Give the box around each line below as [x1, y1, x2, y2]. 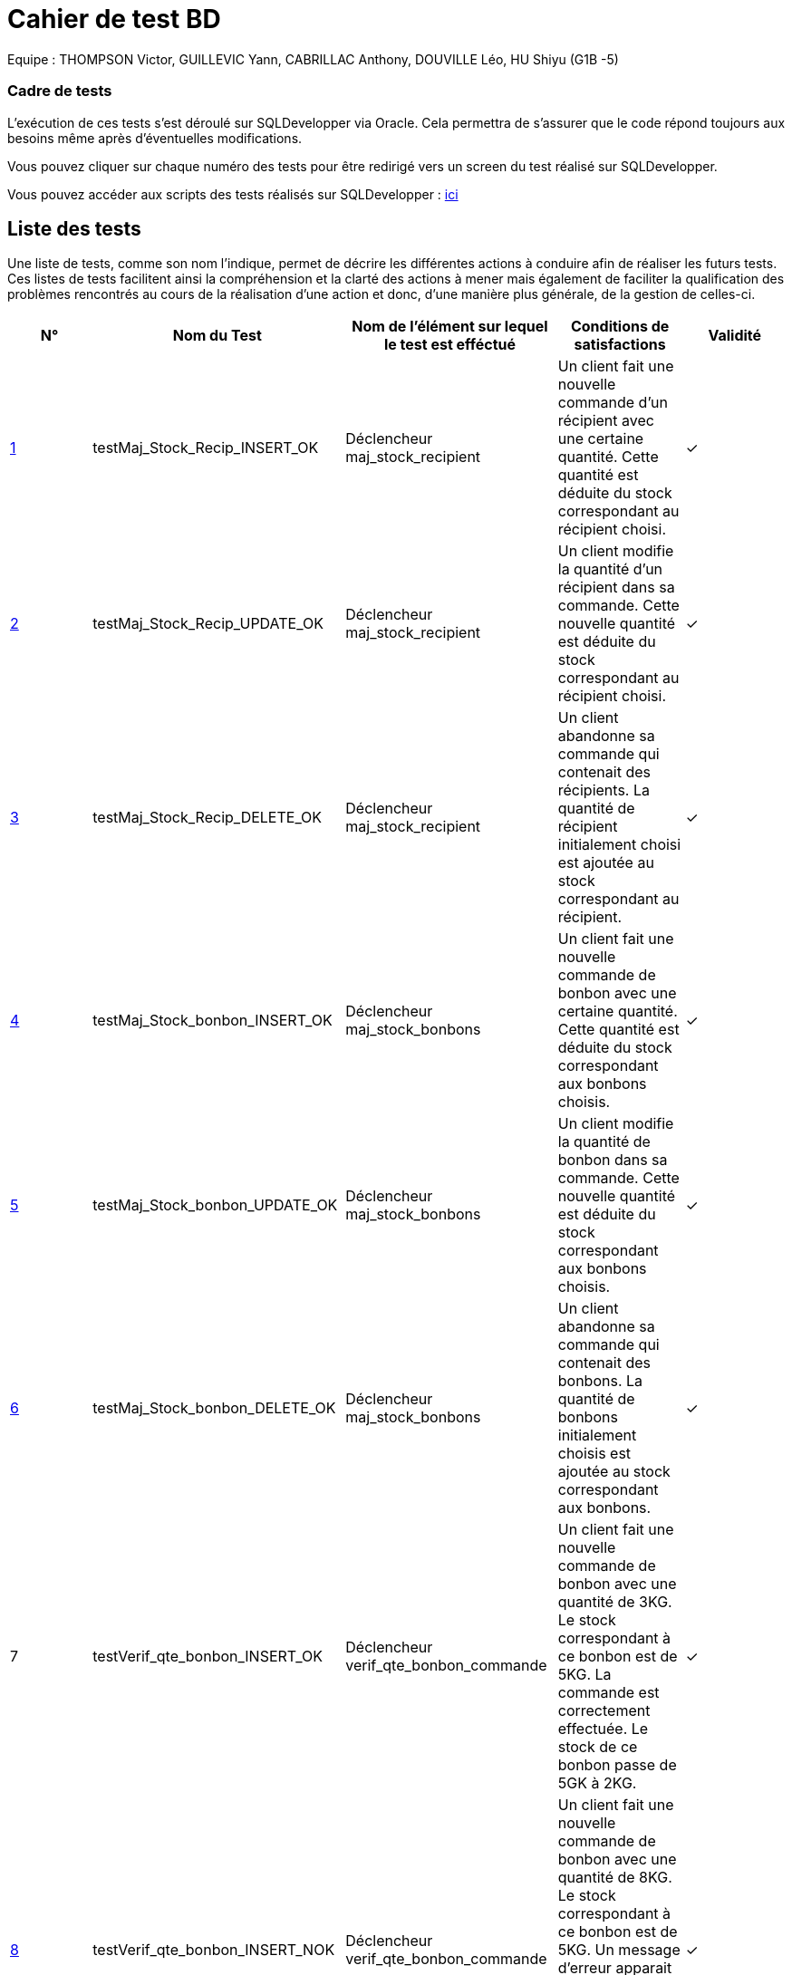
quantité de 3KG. [557, 1593, 672, 1612]
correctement [557, 1701, 651, 1720]
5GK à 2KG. [557, 1774, 637, 1793]
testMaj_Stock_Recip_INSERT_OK [92, 438, 319, 458]
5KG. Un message [557, 1941, 681, 1960]
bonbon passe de [557, 1756, 677, 1775]
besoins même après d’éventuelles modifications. [7, 130, 303, 146]
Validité [708, 326, 762, 345]
